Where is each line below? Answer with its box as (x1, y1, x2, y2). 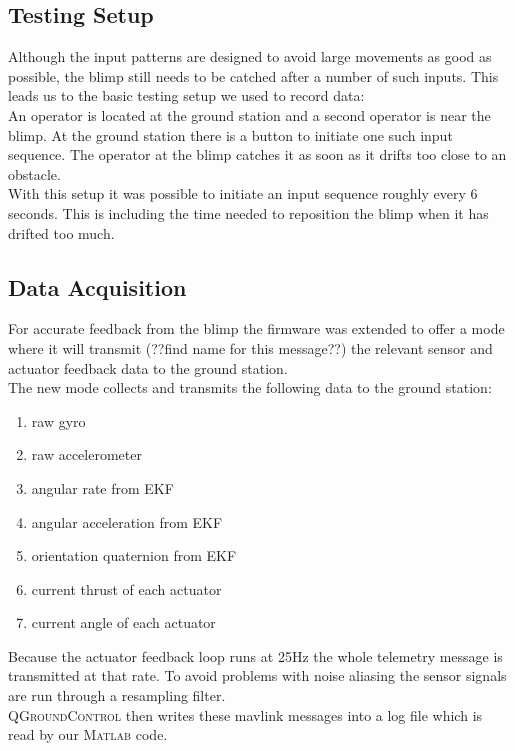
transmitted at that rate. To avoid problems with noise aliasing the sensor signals (8, 665, 507, 686)
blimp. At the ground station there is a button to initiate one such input (8, 124, 453, 145)
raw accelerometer (31, 444, 142, 465)
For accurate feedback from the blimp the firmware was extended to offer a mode (8, 318, 505, 339)
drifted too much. (8, 222, 115, 243)
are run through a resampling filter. (8, 685, 226, 706)
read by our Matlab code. (8, 724, 168, 745)
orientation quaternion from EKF (31, 545, 237, 566)
